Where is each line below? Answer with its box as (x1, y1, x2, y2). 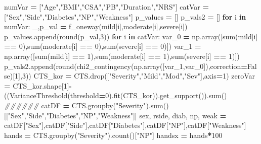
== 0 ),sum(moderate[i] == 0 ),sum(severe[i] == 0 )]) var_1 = (4, 41, 201, 51)
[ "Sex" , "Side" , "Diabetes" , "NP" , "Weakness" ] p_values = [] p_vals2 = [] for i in (4, 11, 246, 22)
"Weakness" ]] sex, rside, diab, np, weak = (98, 110, 227, 120)
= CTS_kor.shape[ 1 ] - (4, 80, 72, 91)
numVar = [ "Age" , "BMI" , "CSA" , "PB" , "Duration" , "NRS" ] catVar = (4, 2, 209, 12)
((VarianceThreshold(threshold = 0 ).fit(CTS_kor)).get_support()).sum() (4, 90, 227, 101)
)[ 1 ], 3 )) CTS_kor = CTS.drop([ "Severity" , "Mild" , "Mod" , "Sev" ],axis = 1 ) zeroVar (10, 70, 255, 81)
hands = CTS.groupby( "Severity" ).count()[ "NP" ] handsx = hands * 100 (4, 129, 223, 140)
